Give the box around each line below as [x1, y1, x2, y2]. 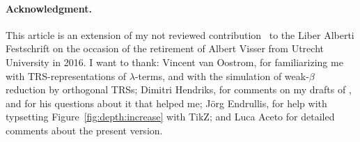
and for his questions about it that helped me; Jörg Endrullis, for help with [6, 95, 327, 110]
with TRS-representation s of [6, 68, 127, 83]
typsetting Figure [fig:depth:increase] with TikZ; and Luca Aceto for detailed [6, 109, 335, 124]
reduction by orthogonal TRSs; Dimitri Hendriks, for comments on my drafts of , [6, 82, 352, 97]
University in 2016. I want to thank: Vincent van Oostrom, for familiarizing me [6, 54, 343, 69]
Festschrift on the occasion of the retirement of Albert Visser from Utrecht [6, 41, 324, 56]
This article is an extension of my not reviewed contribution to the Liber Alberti [6, 27, 354, 42]
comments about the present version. [6, 123, 163, 137]
